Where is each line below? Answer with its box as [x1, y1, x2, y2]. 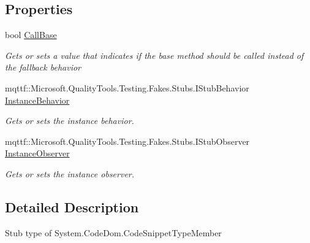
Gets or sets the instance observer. [5, 167, 135, 180]
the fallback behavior [5, 61, 81, 74]
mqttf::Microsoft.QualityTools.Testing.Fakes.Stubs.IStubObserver [5, 134, 250, 147]
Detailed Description [5, 197, 139, 216]
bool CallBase [5, 28, 57, 41]
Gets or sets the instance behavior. [5, 114, 134, 127]
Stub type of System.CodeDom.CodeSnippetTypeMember [5, 226, 222, 239]
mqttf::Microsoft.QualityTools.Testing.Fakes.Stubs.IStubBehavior [5, 81, 249, 94]
